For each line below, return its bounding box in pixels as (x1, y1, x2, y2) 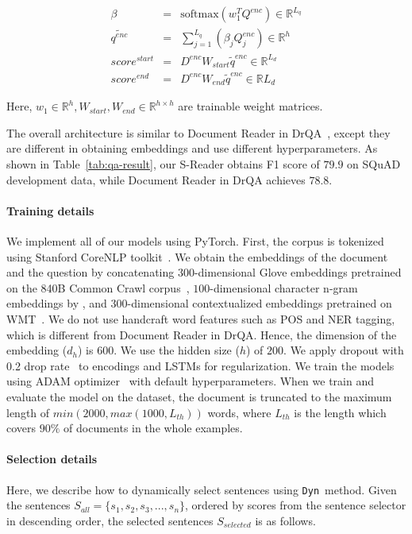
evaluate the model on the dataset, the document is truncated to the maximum (6, 388, 392, 404)
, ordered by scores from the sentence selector (185, 497, 406, 513)
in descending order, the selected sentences (6, 512, 214, 528)
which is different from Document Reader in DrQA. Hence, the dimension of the (6, 326, 397, 342)
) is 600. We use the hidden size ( (77, 342, 240, 358)
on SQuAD (347, 156, 401, 172)
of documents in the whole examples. (64, 420, 243, 436)
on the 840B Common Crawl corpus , (6, 279, 190, 296)
